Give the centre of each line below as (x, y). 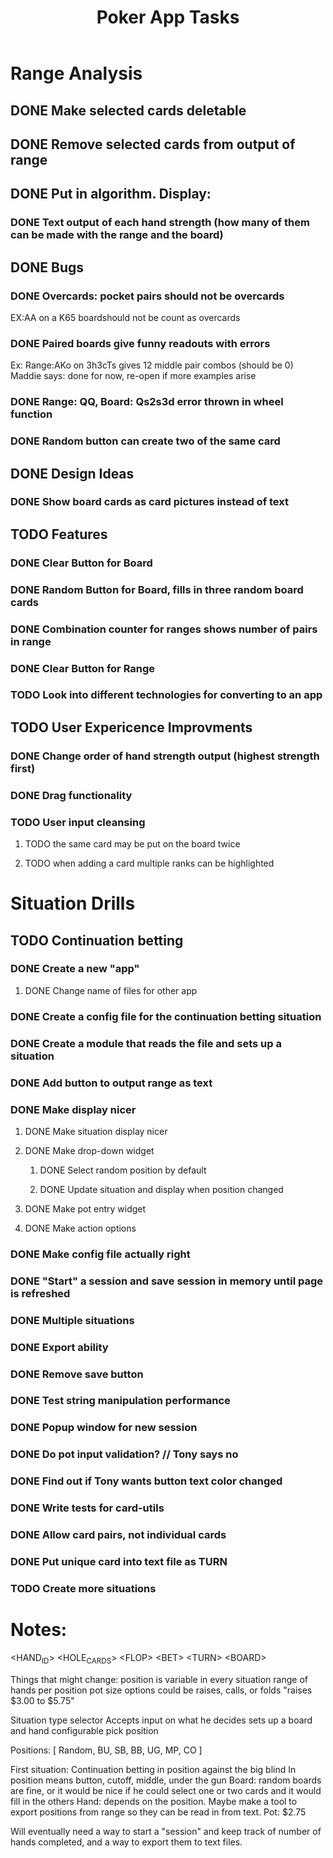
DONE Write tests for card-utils (87, 1508)
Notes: (39, 1630)
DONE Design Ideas (72, 473)
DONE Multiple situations (72, 1320)
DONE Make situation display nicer (96, 1131)
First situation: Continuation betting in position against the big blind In (153, 1769)
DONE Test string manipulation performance (120, 1401)
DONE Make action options (80, 1228)
